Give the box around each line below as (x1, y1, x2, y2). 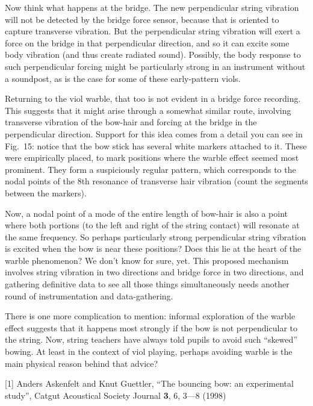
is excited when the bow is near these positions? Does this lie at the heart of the (5, 242, 302, 255)
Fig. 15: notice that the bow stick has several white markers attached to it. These (5, 139, 307, 152)
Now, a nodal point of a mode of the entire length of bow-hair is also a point (5, 207, 288, 219)
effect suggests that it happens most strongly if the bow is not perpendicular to (5, 321, 297, 334)
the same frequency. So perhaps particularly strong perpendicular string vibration (5, 230, 306, 243)
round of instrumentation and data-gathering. (5, 289, 173, 302)
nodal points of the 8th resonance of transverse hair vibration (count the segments (5, 175, 308, 187)
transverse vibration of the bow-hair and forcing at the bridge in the (5, 116, 257, 128)
